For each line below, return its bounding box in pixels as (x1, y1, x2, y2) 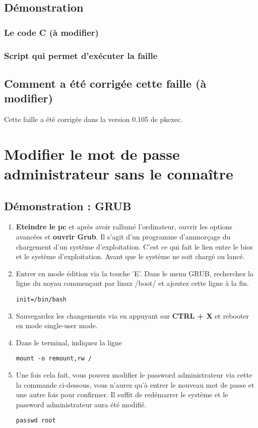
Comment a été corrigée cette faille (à (4, 75, 207, 91)
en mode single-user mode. (16, 320, 98, 331)
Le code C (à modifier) (4, 26, 99, 38)
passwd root (16, 417, 56, 424)
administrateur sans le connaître (4, 163, 233, 184)
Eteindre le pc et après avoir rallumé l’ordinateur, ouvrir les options (16, 221, 233, 232)
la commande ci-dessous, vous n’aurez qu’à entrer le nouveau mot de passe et (16, 379, 254, 390)
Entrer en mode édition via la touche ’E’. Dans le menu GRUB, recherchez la (16, 268, 253, 278)
